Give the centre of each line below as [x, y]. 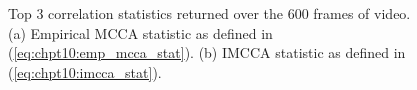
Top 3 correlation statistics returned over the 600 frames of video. [209, 13]
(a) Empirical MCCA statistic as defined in [140, 32]
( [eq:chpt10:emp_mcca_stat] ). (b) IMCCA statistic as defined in [207, 52]
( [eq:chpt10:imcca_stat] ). [85, 71]
